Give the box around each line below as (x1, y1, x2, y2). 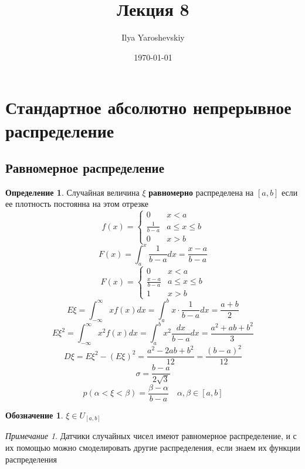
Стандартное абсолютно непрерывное (5, 95, 292, 119)
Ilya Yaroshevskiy (121, 31, 185, 43)
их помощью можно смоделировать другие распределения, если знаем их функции (5, 441, 300, 454)
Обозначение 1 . (5, 408, 63, 421)
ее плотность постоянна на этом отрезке (5, 197, 148, 210)
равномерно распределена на (148, 186, 254, 198)
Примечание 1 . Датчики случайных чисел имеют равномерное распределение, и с (5, 430, 297, 442)
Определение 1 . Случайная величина (5, 186, 140, 198)
